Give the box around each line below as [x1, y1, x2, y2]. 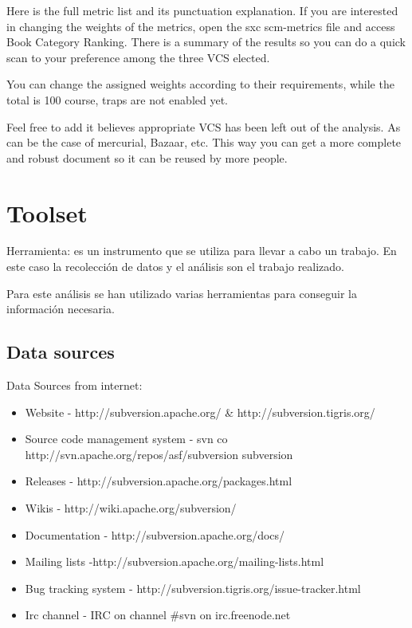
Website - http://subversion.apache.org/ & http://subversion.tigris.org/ [25, 403, 375, 420]
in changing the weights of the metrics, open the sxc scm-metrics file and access [6, 18, 395, 34]
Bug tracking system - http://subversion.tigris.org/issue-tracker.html [25, 579, 361, 596]
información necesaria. [6, 300, 115, 317]
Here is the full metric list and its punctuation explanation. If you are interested [6, 2, 398, 18]
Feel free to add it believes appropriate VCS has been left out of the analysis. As [6, 118, 401, 135]
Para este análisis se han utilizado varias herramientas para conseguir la [6, 285, 358, 301]
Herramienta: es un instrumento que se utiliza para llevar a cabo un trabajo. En [6, 242, 397, 259]
